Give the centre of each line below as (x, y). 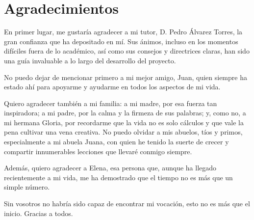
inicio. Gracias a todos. (38, 213)
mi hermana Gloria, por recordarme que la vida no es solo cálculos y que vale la (124, 122)
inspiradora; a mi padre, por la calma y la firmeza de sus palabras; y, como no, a (125, 113)
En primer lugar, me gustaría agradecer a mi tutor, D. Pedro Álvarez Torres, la (123, 32)
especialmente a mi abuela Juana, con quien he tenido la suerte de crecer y (116, 142)
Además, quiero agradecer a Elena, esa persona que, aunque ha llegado (110, 168)
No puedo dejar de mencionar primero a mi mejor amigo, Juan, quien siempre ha (126, 77)
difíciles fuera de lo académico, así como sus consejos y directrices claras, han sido (127, 51)
